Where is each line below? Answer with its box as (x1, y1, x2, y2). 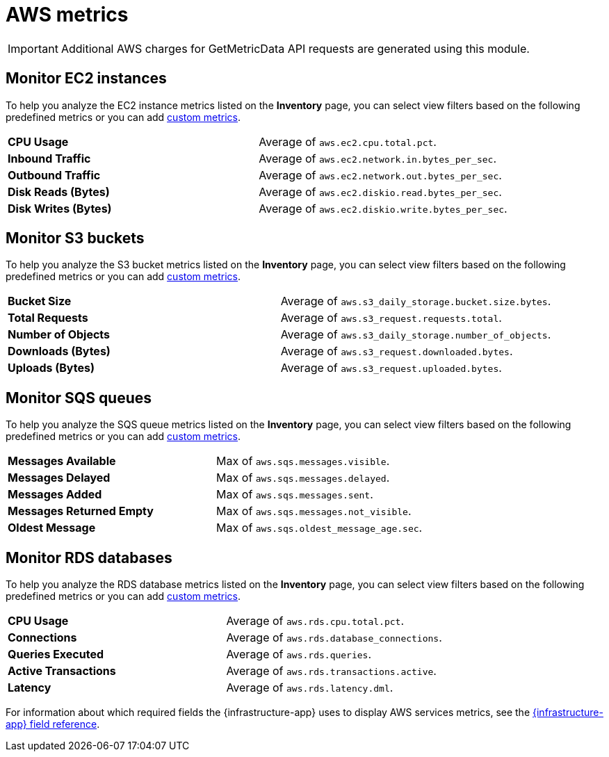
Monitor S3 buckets (6, 229, 145, 247)
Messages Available (8, 454, 116, 469)
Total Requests (8, 311, 88, 325)
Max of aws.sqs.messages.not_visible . (216, 504, 412, 519)
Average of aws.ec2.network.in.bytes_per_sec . (259, 151, 497, 165)
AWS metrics (6, 3, 129, 26)
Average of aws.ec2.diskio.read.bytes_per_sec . (259, 184, 502, 199)
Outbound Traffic (8, 168, 101, 182)
